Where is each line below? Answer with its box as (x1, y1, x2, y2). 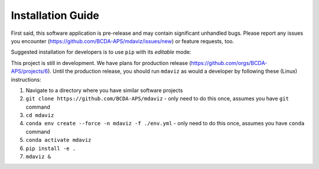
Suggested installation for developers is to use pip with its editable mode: (11, 48, 191, 56)
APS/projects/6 (11, 68, 48, 75)
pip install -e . (25, 145, 76, 152)
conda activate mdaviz (25, 136, 92, 144)
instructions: (11, 76, 41, 83)
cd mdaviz (25, 112, 54, 119)
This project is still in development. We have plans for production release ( (11, 59, 191, 66)
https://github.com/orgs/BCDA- (191, 59, 268, 66)
